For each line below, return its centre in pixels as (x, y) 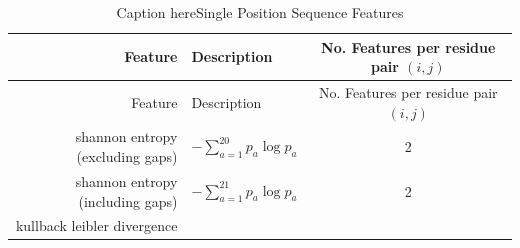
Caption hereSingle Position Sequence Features (260, 12)
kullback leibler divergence (96, 225)
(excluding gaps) (127, 156)
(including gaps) (128, 200)
